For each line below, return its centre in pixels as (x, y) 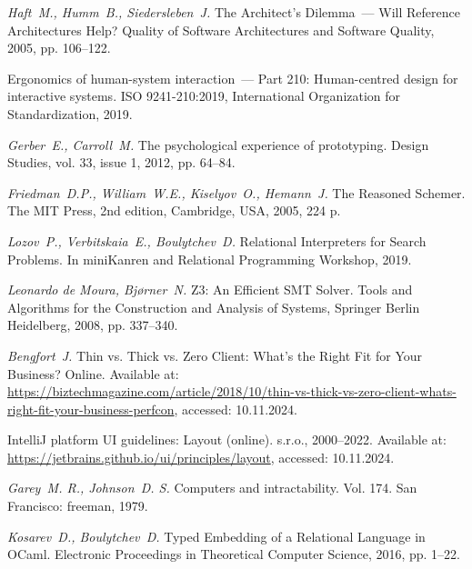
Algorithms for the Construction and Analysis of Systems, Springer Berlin (214, 307)
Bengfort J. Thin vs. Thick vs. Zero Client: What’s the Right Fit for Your (215, 355)
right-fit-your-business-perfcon (91, 409)
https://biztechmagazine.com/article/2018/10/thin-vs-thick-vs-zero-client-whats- (232, 391)
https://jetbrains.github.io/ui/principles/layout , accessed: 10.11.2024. (201, 457)
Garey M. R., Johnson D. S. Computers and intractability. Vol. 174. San (212, 488)
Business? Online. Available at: (93, 373)
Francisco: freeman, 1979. (78, 506)
